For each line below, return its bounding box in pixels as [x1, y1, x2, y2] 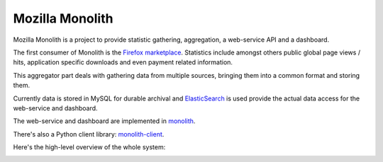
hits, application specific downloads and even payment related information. [13, 58, 233, 66]
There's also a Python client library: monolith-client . [13, 129, 165, 138]
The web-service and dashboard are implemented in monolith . [13, 117, 196, 125]
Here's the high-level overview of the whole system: [13, 143, 166, 151]
